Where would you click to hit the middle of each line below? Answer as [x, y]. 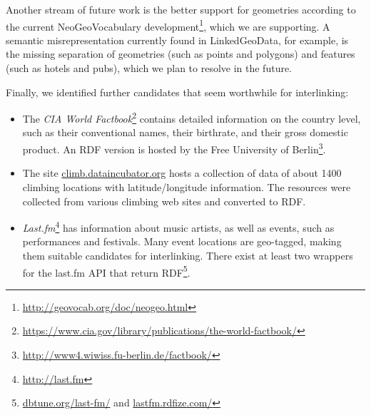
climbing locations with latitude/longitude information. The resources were [187, 186]
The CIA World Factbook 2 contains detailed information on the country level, [192, 117]
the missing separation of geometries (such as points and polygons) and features [181, 54]
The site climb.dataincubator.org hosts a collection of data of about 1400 [182, 173]
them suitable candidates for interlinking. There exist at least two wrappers [188, 255]
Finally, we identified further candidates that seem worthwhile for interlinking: [177, 92]
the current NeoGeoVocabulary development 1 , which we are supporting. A [168, 25]
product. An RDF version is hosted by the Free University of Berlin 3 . [174, 148]
